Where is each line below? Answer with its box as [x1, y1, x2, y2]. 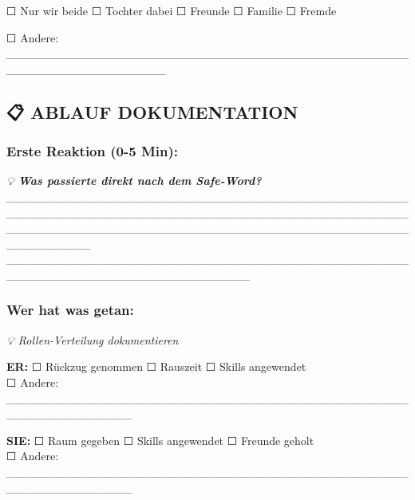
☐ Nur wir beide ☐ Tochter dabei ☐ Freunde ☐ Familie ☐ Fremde [6, 2, 337, 18]
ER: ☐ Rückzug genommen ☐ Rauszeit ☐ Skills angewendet [6, 358, 306, 375]
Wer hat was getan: [6, 300, 134, 320]
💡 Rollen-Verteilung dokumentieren [6, 331, 179, 348]
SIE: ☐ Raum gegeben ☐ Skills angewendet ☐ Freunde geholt [6, 431, 314, 448]
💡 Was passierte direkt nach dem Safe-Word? [6, 172, 262, 189]
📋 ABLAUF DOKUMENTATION [6, 99, 298, 124]
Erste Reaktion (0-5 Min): [6, 141, 178, 161]
